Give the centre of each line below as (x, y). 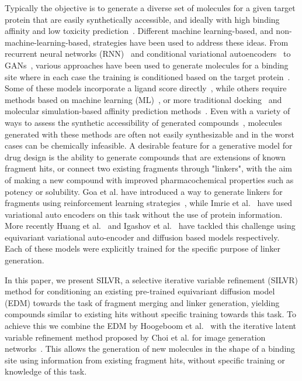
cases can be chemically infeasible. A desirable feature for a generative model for (149, 145)
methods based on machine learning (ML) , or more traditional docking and (143, 99)
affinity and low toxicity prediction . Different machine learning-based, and (139, 31)
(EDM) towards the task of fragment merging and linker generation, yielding (142, 302)
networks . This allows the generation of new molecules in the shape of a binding (150, 349)
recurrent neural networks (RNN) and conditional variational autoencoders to (148, 54)
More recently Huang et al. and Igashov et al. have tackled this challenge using (150, 226)
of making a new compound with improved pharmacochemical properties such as (149, 179)
